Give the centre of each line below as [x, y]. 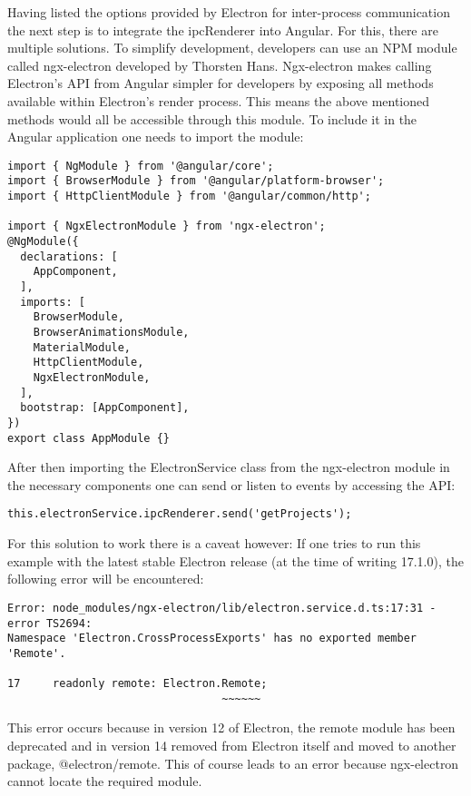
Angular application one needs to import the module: [156, 137]
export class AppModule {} [88, 438]
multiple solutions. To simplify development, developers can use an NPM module [232, 48]
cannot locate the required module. [105, 781]
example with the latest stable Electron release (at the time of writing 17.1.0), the [235, 560]
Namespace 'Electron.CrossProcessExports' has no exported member [212, 639]
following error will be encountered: [106, 579]
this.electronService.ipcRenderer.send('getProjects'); [180, 514]
